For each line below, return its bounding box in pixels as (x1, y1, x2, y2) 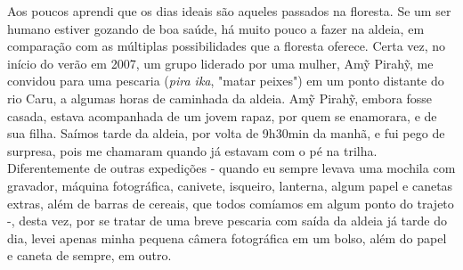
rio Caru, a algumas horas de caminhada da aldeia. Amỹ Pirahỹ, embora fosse (7, 88, 433, 107)
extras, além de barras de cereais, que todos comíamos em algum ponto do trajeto (7, 193, 454, 212)
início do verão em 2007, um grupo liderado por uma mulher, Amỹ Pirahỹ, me (7, 53, 434, 72)
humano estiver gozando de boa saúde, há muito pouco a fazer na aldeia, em (7, 19, 425, 37)
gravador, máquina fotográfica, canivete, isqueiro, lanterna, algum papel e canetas (7, 176, 453, 194)
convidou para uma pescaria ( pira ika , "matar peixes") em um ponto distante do (7, 71, 444, 90)
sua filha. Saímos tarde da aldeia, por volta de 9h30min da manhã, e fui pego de (7, 124, 445, 143)
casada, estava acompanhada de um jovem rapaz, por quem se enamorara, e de (7, 106, 437, 125)
